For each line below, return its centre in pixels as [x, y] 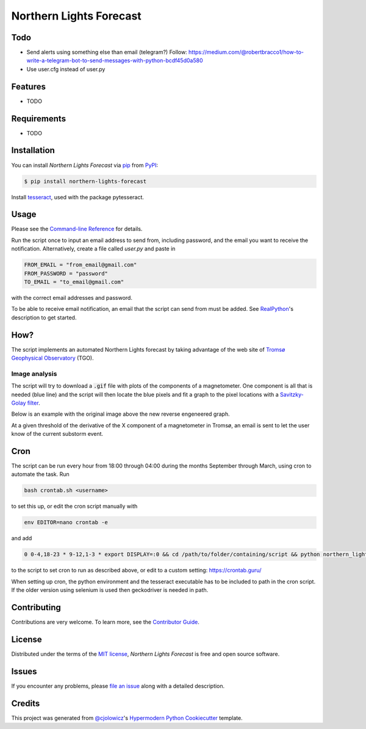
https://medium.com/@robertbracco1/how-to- [246, 52]
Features [28, 86]
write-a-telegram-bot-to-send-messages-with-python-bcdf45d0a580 [115, 60]
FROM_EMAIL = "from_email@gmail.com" [81, 265]
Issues [24, 671]
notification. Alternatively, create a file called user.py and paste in [93, 249]
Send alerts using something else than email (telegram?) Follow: [107, 52]
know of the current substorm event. [57, 434]
